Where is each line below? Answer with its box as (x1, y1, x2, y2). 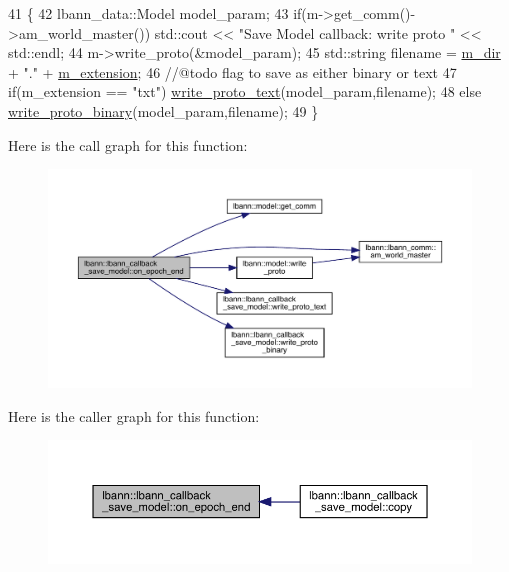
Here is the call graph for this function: (8, 134, 248, 155)
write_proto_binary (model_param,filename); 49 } (8, 100, 319, 121)
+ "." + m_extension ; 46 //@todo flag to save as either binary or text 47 (8, 61, 457, 82)
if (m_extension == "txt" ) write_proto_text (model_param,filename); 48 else (8, 81, 482, 102)
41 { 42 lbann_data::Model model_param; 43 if (8, 3, 302, 23)
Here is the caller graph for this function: (8, 405, 260, 426)
